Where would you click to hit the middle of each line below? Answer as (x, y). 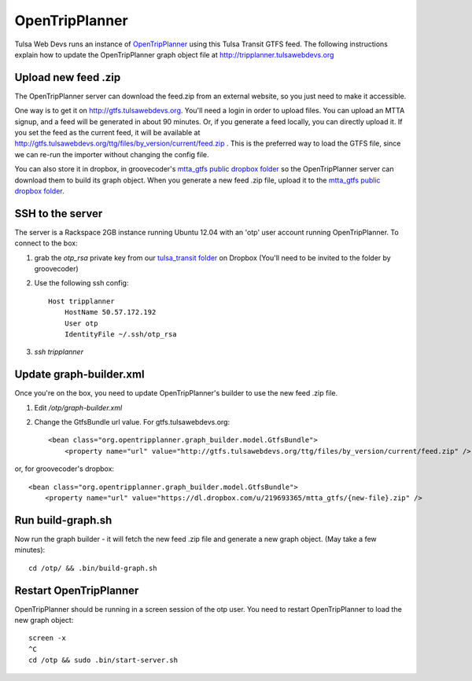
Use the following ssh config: (81, 283)
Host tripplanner (81, 301)
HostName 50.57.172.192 (110, 312)
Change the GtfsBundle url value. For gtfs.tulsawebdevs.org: (132, 422)
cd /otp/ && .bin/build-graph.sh (93, 568)
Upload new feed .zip (68, 77)
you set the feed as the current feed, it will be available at (107, 133)
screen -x (47, 638)
